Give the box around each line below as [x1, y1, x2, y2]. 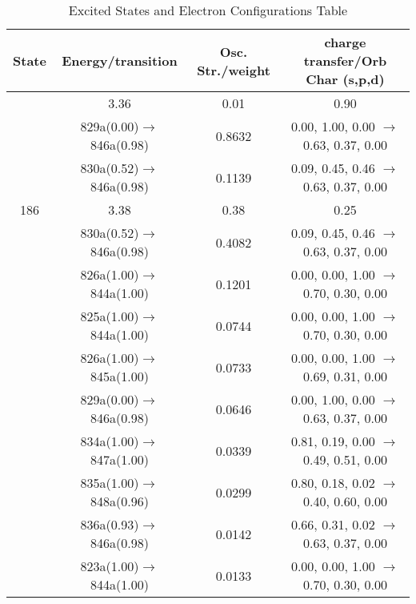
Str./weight [197, 60, 270, 79]
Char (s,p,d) [306, 70, 385, 88]
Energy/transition [62, 51, 178, 70]
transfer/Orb [303, 51, 387, 70]
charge [324, 33, 366, 51]
